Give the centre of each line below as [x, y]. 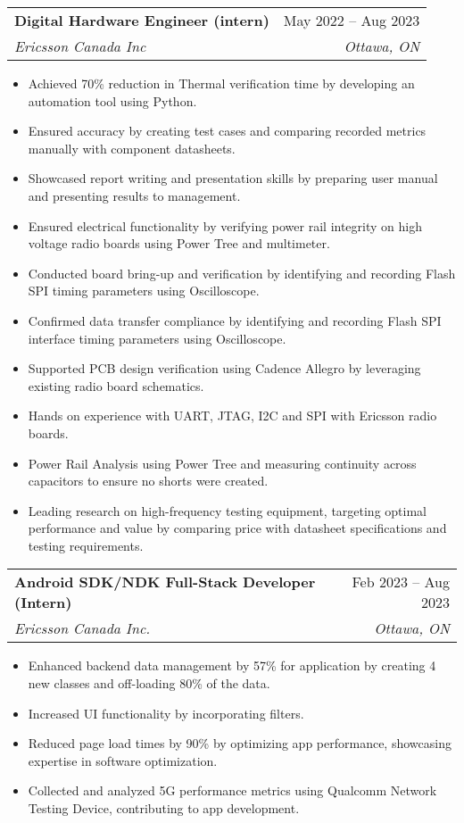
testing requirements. [86, 545]
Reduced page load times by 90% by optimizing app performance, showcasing [240, 743]
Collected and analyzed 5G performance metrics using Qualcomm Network [232, 790]
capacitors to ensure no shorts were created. [148, 481]
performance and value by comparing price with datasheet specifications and [237, 528]
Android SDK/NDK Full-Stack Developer [165, 582]
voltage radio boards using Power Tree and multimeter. [179, 243]
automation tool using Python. [112, 100]
